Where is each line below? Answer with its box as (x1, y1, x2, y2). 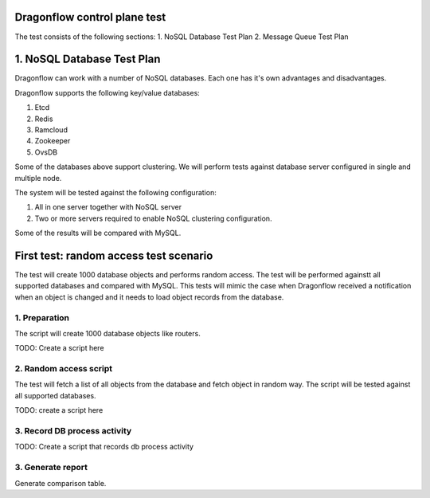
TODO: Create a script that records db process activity (14, 442, 194, 452)
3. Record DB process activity (14, 425, 132, 437)
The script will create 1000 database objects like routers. (14, 328, 201, 338)
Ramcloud (34, 124, 68, 135)
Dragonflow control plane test (14, 10, 166, 24)
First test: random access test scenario (14, 249, 213, 262)
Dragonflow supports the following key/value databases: (14, 88, 201, 97)
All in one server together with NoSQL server (34, 202, 182, 212)
